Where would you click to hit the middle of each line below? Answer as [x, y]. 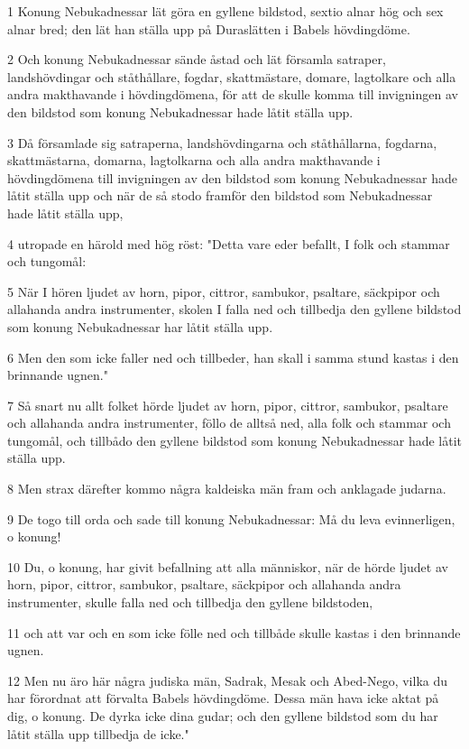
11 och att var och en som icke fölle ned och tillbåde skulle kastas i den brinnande [234, 632]
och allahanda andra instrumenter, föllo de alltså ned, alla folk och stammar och [229, 423]
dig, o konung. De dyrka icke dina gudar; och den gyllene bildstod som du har [223, 716]
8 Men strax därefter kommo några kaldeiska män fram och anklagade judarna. [227, 489]
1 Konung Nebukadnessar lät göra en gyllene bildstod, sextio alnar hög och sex [225, 11]
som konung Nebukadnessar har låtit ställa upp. [140, 326]
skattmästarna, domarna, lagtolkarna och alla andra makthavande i [194, 160]
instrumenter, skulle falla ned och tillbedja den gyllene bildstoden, [190, 602]
